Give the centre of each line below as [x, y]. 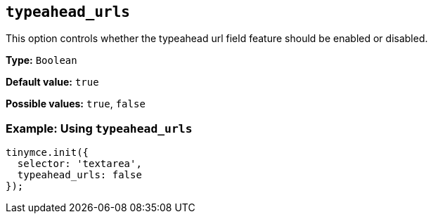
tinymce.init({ [47, 153]
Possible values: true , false [76, 104]
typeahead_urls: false [79, 175]
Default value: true [52, 82]
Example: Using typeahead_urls [99, 128]
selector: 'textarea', [79, 164]
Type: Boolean [41, 60]
